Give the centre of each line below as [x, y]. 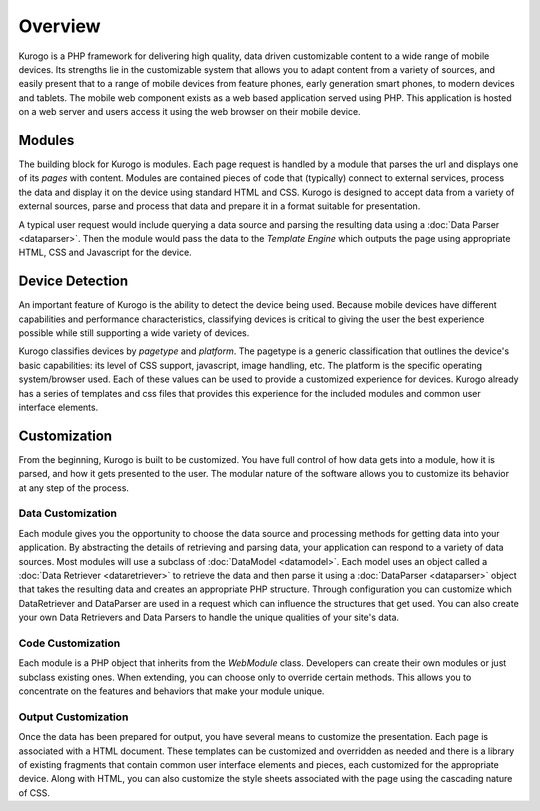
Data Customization [67, 513]
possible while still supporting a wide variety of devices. [134, 333]
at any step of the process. [74, 487]
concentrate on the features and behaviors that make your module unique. [171, 691]
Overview [59, 26]
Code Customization [69, 643]
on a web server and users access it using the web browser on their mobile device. [189, 112]
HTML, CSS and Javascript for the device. [105, 252]
